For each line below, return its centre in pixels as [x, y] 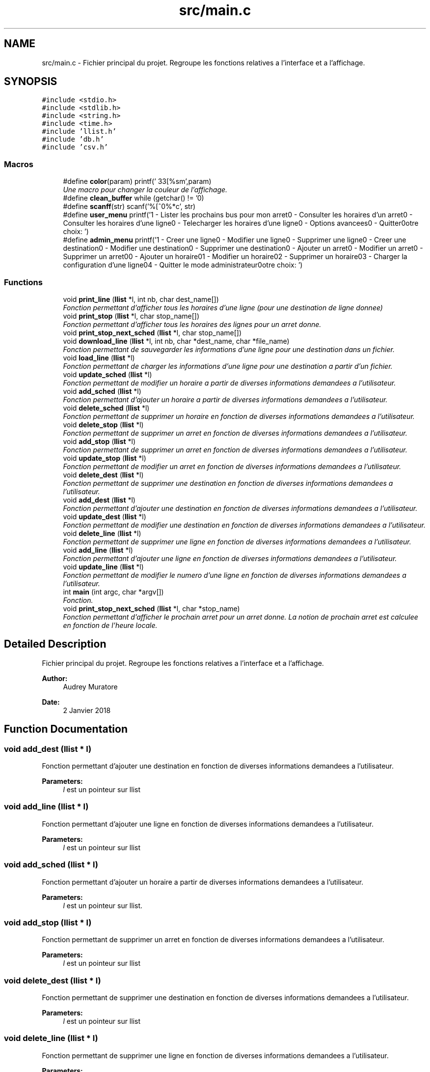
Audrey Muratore [90, 686]
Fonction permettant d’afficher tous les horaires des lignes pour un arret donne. [192, 324]
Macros [19, 164]
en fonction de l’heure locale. [110, 625]
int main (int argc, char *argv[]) [113, 592]
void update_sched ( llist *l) [107, 374]
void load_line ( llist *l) [99, 357]
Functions [23, 282]
